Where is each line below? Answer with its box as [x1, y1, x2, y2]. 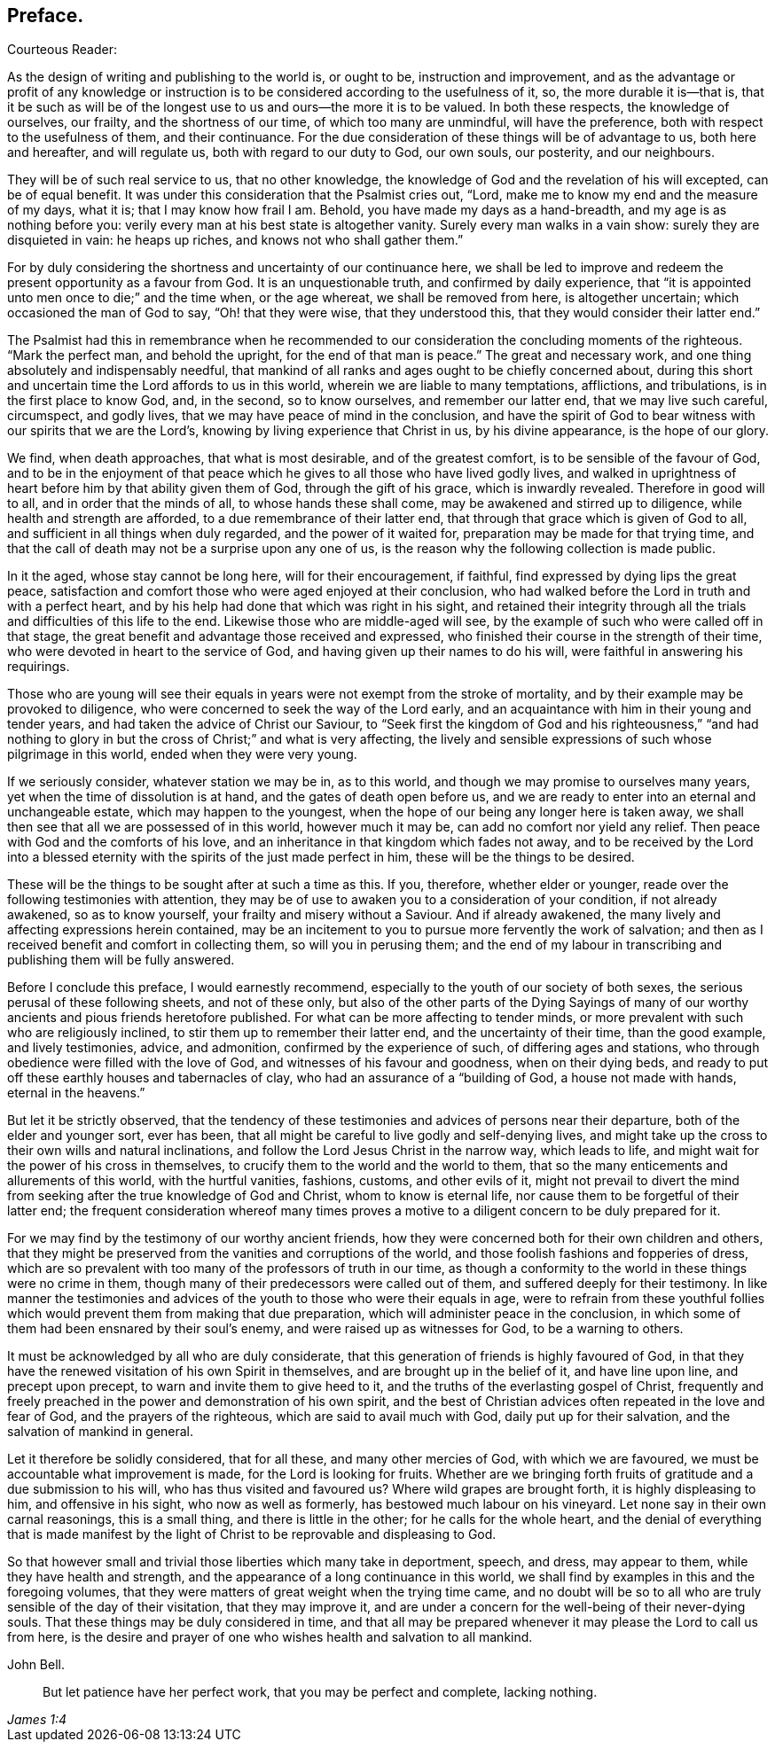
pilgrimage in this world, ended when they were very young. [7, 746, 357, 762]
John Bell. [7, 1657, 66, 1673]
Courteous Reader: [7, 42, 117, 58]
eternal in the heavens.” [7, 1085, 145, 1101]
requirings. [7, 659, 70, 675]
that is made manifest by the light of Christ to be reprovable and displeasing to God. [7, 1526, 497, 1542]
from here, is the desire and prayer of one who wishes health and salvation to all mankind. [7, 1629, 533, 1645]
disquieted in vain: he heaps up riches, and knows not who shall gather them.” [7, 232, 464, 248]
